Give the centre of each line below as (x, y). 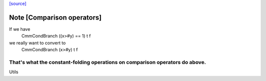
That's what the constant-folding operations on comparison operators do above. (108, 62)
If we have (20, 29)
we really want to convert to (37, 43)
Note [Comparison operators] (55, 17)
